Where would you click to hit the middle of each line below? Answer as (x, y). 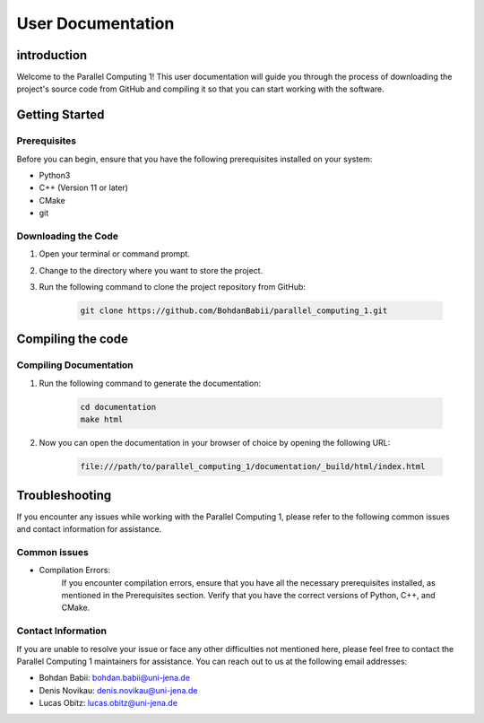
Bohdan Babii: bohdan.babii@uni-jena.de (115, 678)
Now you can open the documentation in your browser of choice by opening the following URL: (215, 443)
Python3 (55, 175)
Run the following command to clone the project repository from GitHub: (173, 287)
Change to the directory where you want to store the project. (151, 270)
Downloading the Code (68, 236)
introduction (52, 55)
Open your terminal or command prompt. (114, 254)
